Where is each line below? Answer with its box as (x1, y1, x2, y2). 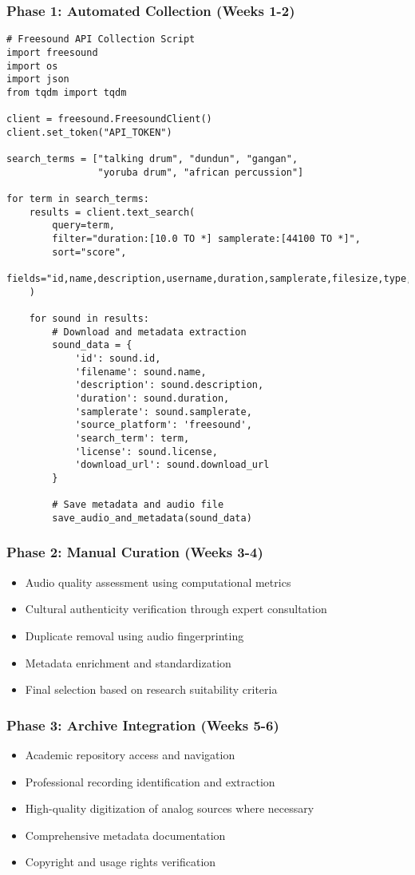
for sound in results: (29, 313, 149, 324)
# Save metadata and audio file (52, 499, 224, 511)
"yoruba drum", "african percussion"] (97, 166, 304, 178)
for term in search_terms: (6, 193, 149, 205)
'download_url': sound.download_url (74, 459, 270, 471)
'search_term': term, (74, 432, 190, 444)
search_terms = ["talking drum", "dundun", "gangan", (6, 153, 298, 165)
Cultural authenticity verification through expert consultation (25, 600, 327, 617)
